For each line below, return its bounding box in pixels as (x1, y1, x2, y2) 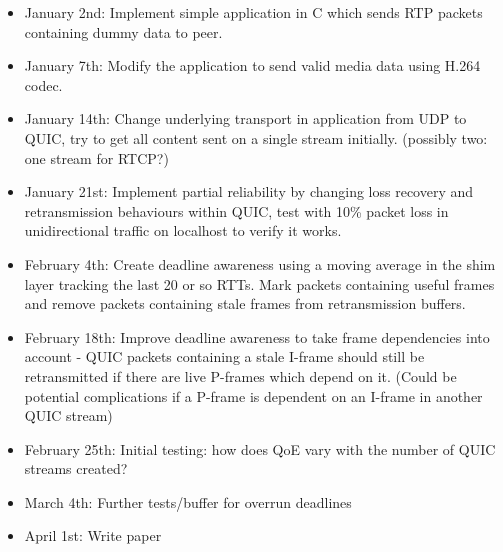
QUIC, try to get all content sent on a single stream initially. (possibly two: (24, 127, 488, 148)
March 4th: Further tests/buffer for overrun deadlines (24, 491, 352, 512)
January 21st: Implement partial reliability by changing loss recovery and (24, 181, 474, 202)
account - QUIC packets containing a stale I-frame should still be (24, 346, 425, 367)
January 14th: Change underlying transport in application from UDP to (24, 108, 467, 129)
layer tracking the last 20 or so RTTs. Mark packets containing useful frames (24, 273, 495, 294)
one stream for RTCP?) (24, 147, 169, 168)
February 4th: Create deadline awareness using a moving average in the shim (24, 253, 496, 274)
